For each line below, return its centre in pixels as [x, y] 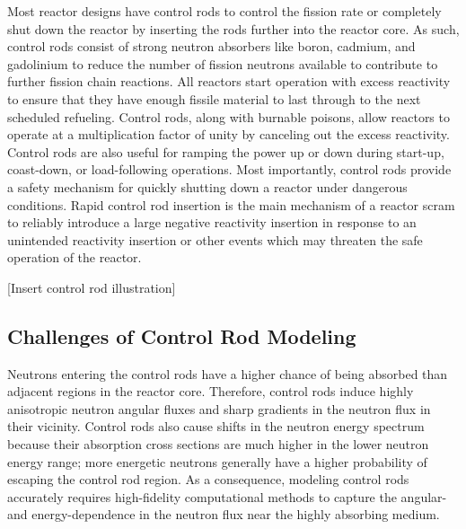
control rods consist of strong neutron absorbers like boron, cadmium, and [211, 46]
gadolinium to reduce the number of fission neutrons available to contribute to [223, 63]
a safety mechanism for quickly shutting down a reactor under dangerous [207, 186]
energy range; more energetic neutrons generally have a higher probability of [217, 461]
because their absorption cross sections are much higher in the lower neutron [218, 444]
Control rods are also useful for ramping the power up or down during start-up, [226, 151]
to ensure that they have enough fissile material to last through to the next [214, 98]
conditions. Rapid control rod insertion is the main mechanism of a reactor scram [231, 204]
